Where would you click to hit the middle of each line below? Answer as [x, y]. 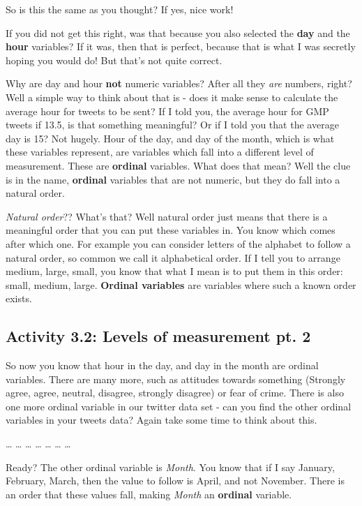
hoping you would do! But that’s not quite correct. [114, 60]
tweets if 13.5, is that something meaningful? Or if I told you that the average [172, 125]
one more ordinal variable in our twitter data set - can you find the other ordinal [179, 406]
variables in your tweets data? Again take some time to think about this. [161, 420]
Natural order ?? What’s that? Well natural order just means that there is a [167, 216]
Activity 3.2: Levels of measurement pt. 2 [158, 336]
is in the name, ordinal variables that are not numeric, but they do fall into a [173, 179]
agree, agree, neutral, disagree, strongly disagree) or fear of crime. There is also [175, 393]
